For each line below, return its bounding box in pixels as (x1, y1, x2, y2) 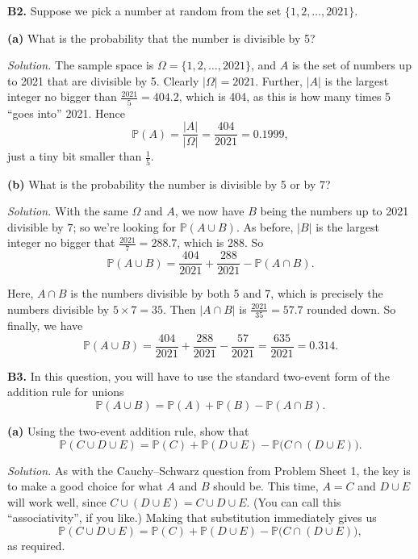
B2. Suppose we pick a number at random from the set (7, 2, 282, 19)
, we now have (174, 202, 245, 219)
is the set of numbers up (291, 56, 412, 73)
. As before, (236, 218, 294, 235)
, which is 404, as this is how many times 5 (178, 88, 391, 105)
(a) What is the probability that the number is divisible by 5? (7, 29, 316, 46)
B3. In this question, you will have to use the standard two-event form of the (7, 367, 390, 384)
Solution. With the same (7, 202, 128, 219)
